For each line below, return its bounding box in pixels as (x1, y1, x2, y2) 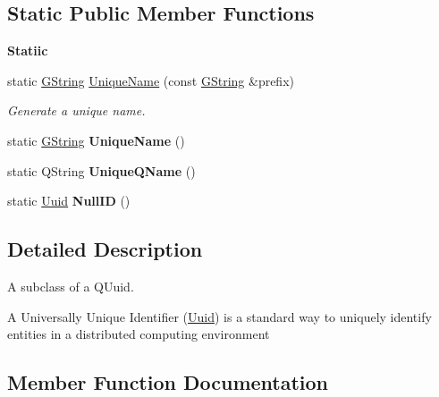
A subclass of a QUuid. (7, 276, 134, 295)
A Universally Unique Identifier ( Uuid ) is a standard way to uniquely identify (7, 307, 432, 325)
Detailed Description (7, 235, 203, 263)
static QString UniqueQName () (7, 161, 196, 180)
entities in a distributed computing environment (7, 325, 270, 343)
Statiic (7, 41, 48, 60)
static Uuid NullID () (7, 191, 131, 210)
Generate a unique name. (7, 101, 146, 120)
